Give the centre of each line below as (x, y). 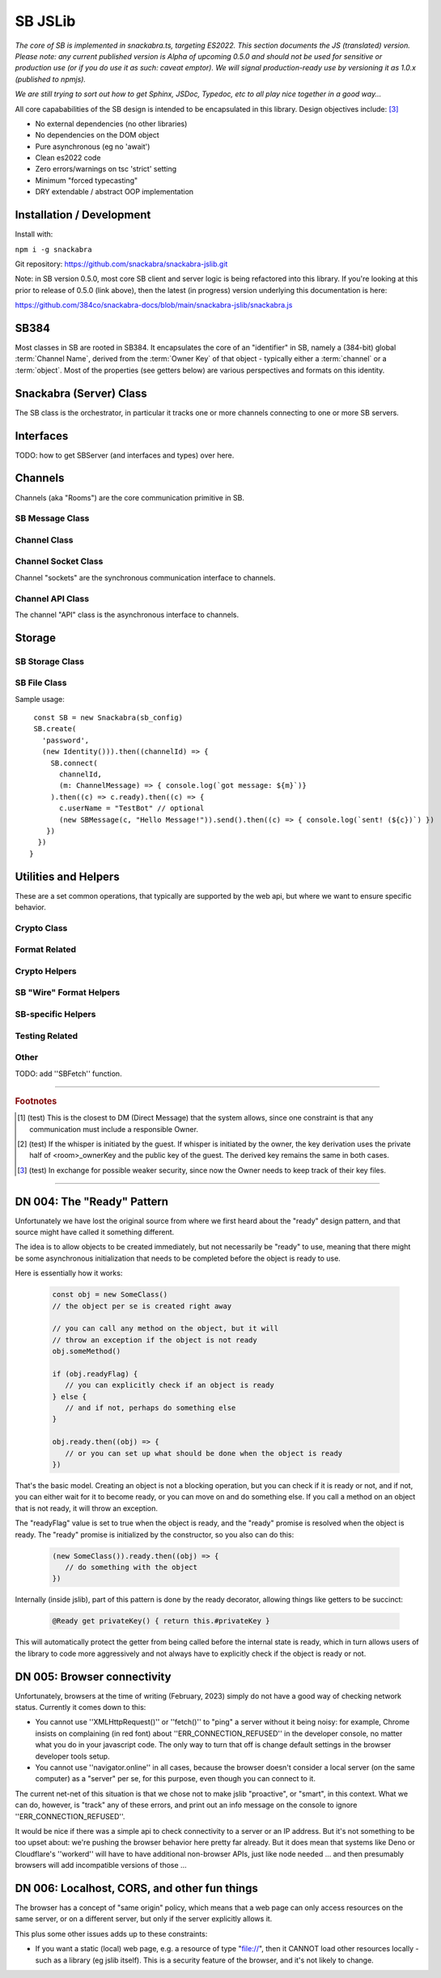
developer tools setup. (72, 1756)
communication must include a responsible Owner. (114, 1129)
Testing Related (47, 1036)
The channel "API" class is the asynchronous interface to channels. (127, 615)
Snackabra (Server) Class (81, 393)
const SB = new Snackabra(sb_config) (108, 718)
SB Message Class (52, 518)
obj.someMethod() (87, 1351)
